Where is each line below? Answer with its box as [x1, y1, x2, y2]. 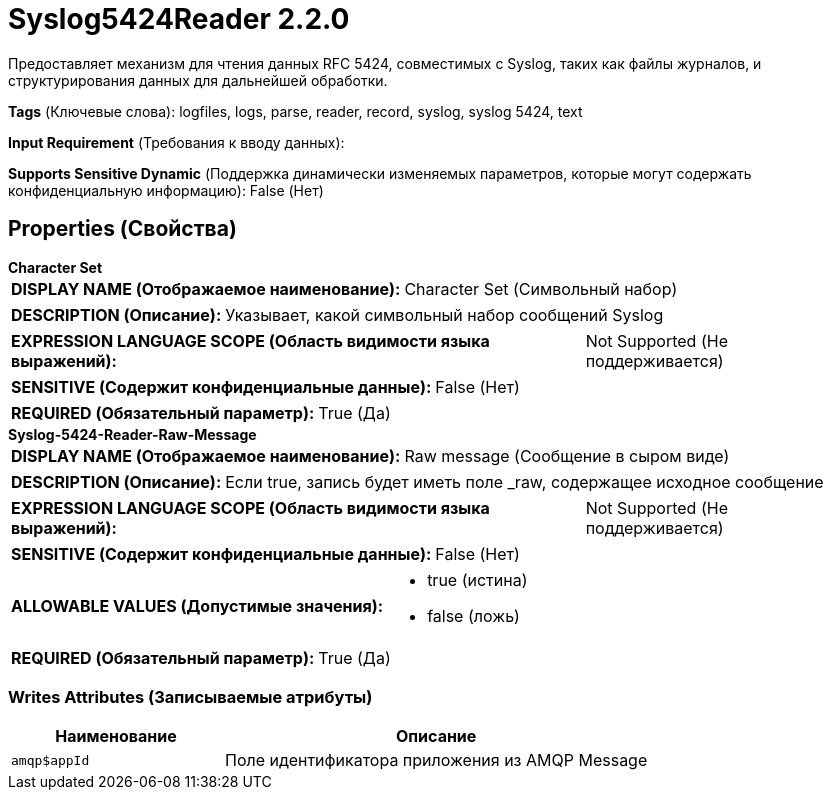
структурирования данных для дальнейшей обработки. [8, 71, 388, 89]
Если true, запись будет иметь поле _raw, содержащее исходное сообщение [225, 471, 824, 492]
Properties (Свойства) [8, 216, 237, 242]
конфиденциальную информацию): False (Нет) [8, 181, 324, 199]
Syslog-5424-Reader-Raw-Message [8, 425, 257, 443]
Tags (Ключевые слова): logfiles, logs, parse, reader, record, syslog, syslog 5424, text [8, 102, 583, 120]
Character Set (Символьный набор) [404, 278, 678, 299]
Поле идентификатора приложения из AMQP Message [225, 750, 648, 771]
